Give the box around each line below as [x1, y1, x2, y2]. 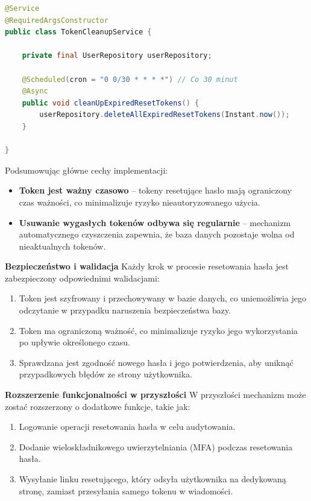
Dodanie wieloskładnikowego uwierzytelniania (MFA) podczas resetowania [19, 440, 293, 453]
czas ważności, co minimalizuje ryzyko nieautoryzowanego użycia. [19, 195, 260, 208]
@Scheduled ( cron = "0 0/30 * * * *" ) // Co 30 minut [22, 75, 238, 84]
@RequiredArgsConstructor [5, 16, 108, 25]
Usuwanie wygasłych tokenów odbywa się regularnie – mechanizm [19, 216, 291, 228]
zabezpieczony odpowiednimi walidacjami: [5, 271, 160, 284]
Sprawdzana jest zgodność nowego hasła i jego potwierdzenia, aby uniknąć [19, 356, 294, 368]
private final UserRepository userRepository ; [22, 51, 212, 60]
